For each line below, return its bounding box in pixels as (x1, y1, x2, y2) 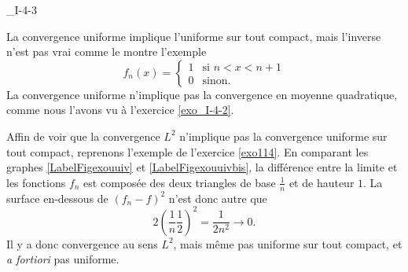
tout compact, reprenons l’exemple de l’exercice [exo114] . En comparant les (6, 143, 369, 160)
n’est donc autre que (168, 189, 267, 206)
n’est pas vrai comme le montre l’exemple (6, 43, 207, 60)
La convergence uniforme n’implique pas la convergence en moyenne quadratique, (6, 86, 398, 102)
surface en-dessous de (6, 189, 108, 206)
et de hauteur (289, 174, 355, 190)
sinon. (202, 75, 231, 86)
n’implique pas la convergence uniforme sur (179, 127, 388, 144)
